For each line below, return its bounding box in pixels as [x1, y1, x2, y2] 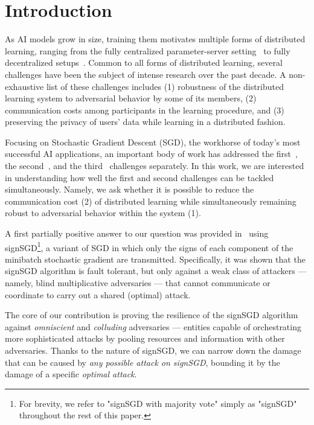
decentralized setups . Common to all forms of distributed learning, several [5, 56, 283, 69]
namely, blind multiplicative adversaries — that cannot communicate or [5, 276, 271, 289]
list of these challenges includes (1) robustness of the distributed [46, 80, 284, 92]
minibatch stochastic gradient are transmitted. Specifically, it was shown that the [5, 252, 306, 265]
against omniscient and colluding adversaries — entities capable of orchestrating [5, 320, 301, 333]
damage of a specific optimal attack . [5, 368, 137, 380]
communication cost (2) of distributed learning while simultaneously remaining [5, 194, 296, 207]
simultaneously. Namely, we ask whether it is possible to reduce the [5, 183, 254, 196]
